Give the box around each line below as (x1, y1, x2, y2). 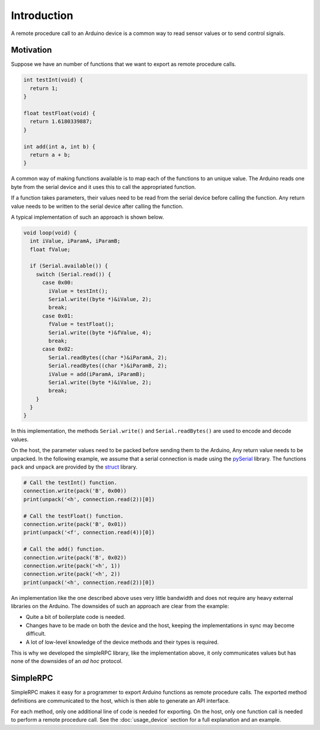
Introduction (11, 9, 73, 22)
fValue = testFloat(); (48, 321, 115, 328)
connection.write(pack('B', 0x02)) (23, 554, 127, 561)
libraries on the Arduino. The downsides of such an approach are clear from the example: (11, 603, 229, 610)
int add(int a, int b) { (23, 143, 96, 150)
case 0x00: (42, 279, 74, 286)
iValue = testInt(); (48, 287, 108, 294)
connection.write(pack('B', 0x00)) (23, 488, 127, 494)
